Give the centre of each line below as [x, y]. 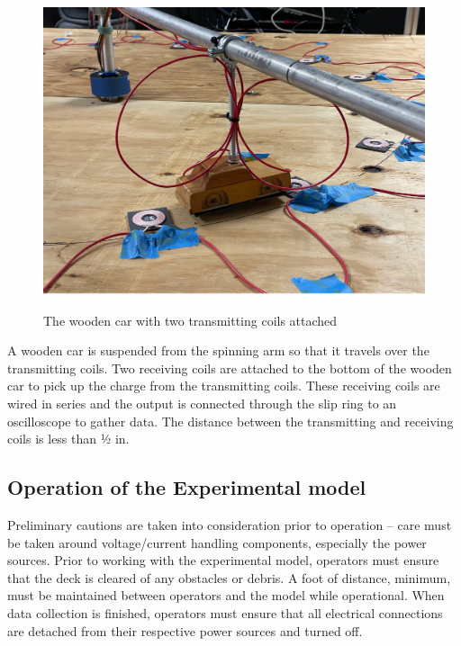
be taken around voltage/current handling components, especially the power [217, 542]
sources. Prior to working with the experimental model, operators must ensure [223, 560]
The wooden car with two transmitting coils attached [190, 320]
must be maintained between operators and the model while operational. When [226, 595]
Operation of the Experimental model [187, 487]
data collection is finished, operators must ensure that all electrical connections [225, 612]
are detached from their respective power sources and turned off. [185, 630]
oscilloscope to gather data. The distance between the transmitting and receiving [230, 421]
